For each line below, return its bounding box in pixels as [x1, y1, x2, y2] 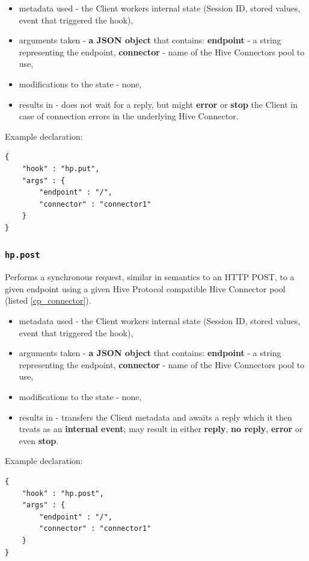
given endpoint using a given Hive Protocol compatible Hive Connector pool [5, 282, 286, 295]
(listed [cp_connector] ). [5, 294, 91, 307]
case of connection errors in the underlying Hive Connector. [19, 110, 239, 122]
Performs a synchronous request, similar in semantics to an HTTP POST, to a [5, 271, 295, 283]
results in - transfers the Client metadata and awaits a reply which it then [19, 410, 292, 423]
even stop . [19, 434, 59, 447]
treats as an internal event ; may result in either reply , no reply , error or [19, 422, 303, 435]
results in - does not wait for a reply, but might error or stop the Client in [19, 98, 298, 110]
